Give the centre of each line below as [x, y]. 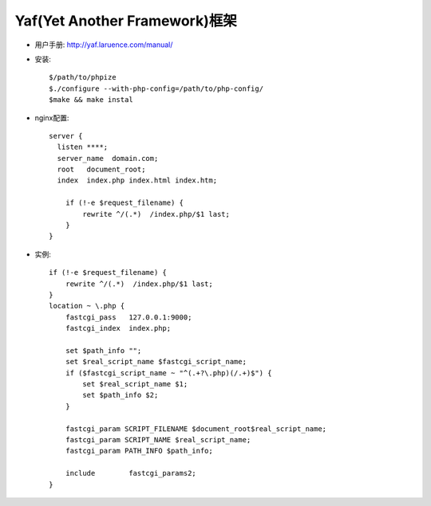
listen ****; [83, 147]
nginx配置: [52, 118]
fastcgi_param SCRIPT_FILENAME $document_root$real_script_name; [196, 429]
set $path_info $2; [121, 395]
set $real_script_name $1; [135, 384]
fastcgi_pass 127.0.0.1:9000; [129, 317]
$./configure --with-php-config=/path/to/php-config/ [156, 88]
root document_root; [101, 170]
